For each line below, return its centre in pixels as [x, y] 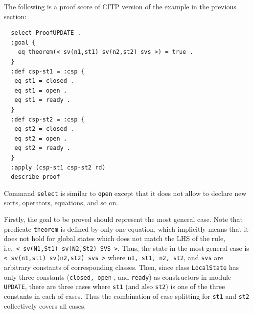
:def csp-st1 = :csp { [48, 71]
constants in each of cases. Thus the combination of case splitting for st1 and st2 [127, 296]
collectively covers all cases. [45, 305]
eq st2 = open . [41, 138]
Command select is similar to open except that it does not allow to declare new [125, 193]
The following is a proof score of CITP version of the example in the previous [120, 6]
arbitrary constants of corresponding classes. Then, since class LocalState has [122, 267]
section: [15, 16]
